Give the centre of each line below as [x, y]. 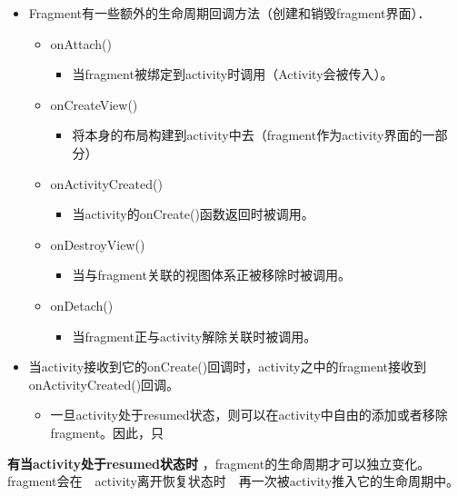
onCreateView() [94, 104]
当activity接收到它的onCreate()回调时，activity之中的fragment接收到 [228, 367]
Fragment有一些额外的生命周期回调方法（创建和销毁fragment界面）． [229, 13]
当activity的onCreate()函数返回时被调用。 [193, 214]
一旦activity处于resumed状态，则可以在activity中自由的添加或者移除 [249, 415]
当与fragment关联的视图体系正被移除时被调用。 [211, 275]
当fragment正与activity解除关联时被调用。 [194, 336]
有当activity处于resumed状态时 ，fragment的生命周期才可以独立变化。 [219, 463]
